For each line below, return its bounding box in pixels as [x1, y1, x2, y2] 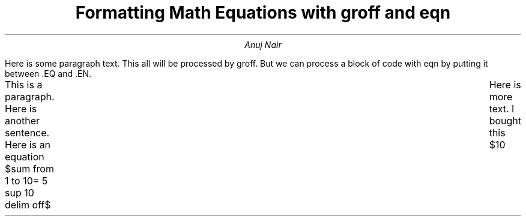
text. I [489, 102, 515, 115]
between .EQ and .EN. [5, 68, 92, 79]
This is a [5, 78, 43, 91]
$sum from [5, 162, 54, 175]
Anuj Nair [244, 39, 282, 50]
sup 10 [5, 186, 34, 199]
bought [489, 114, 521, 127]
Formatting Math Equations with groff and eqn [75, 2, 451, 23]
